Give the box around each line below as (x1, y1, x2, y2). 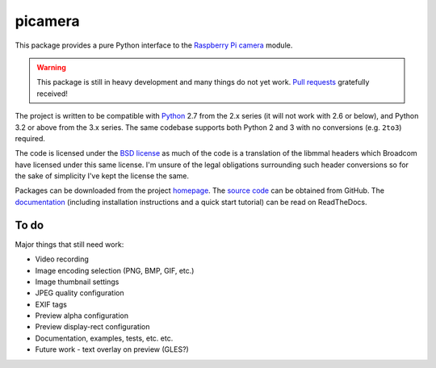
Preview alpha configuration (35, 311, 129, 320)
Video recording (35, 254, 89, 264)
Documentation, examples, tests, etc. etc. (35, 333, 174, 343)
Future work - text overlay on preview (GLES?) (35, 345, 189, 354)
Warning (36, 62, 66, 72)
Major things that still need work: (15, 239, 124, 249)
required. (15, 133, 46, 143)
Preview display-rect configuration (35, 322, 150, 332)
